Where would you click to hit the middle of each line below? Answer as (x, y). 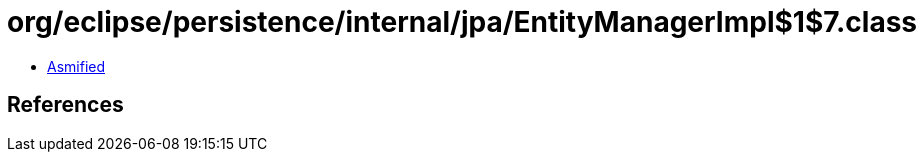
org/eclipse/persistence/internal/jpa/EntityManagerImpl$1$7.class (462, 22)
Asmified (76, 66)
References (65, 105)
